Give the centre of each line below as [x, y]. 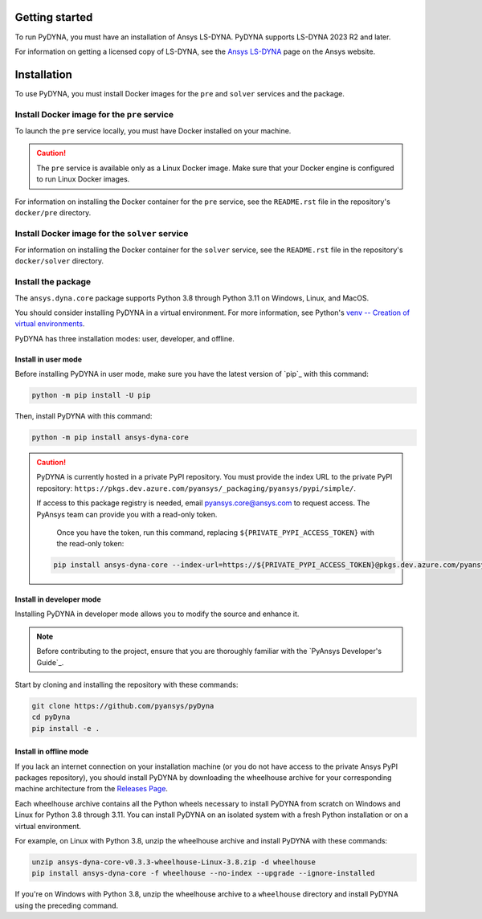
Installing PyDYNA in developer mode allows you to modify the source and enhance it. [157, 614]
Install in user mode [48, 359]
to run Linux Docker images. [83, 179]
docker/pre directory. [53, 212]
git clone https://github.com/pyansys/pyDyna [123, 706]
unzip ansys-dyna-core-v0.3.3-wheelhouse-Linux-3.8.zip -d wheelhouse [174, 862]
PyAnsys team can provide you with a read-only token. [127, 514]
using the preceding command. [67, 905]
